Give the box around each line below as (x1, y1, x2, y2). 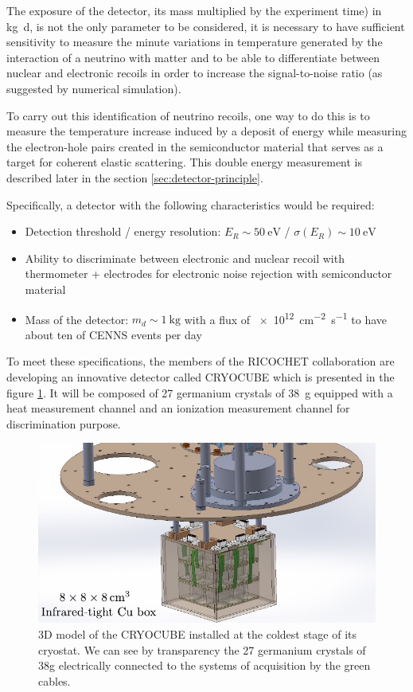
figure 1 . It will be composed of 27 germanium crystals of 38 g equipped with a (6, 384, 393, 401)
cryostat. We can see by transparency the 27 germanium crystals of (38, 641, 366, 658)
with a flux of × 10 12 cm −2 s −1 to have (184, 308, 387, 327)
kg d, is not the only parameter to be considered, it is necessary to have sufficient (6, 18, 405, 34)
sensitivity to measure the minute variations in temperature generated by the (6, 33, 383, 50)
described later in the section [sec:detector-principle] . (6, 169, 263, 186)
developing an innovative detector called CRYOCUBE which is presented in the (6, 368, 395, 385)
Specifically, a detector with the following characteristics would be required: (6, 196, 375, 213)
